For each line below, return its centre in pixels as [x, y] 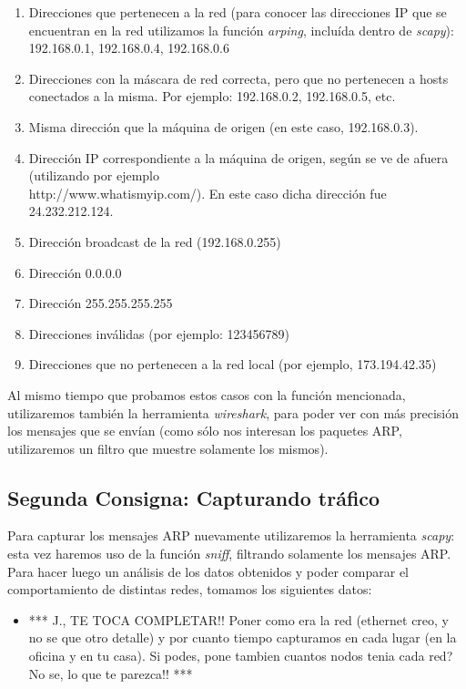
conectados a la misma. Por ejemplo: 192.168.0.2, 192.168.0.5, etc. [212, 96]
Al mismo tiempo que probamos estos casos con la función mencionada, [207, 394]
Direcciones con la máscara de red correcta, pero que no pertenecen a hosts [238, 78]
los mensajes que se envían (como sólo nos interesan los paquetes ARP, [205, 431]
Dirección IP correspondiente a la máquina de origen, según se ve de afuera [238, 157]
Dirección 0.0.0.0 [75, 272]
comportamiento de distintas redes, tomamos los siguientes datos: [190, 589]
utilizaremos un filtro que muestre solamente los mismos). [168, 448]
